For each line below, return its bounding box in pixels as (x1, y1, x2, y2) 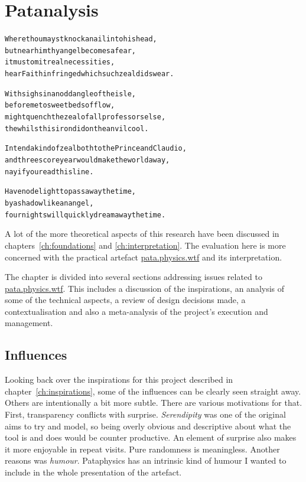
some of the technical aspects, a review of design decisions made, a (5, 294, 246, 306)
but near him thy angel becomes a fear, (5, 46, 136, 55)
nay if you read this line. (5, 167, 94, 176)
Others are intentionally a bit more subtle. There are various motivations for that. (5, 396, 302, 409)
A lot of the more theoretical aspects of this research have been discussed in (5, 227, 279, 240)
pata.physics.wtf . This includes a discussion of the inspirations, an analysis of (5, 282, 285, 294)
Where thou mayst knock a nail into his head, (5, 35, 157, 44)
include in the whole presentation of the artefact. (5, 466, 182, 478)
